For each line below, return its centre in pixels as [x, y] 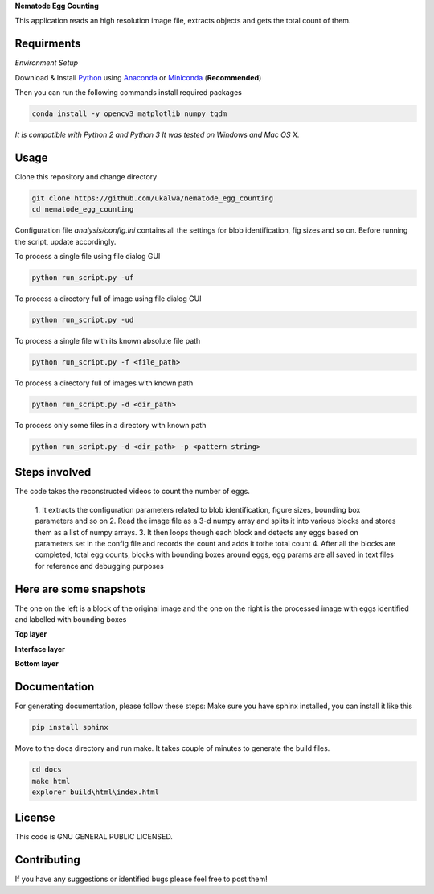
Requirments [48, 44]
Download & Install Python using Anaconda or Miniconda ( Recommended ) [138, 77]
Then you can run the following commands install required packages [129, 93]
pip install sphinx [70, 727]
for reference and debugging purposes [99, 566]
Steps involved [53, 472]
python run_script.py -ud [83, 320]
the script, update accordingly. [66, 241]
